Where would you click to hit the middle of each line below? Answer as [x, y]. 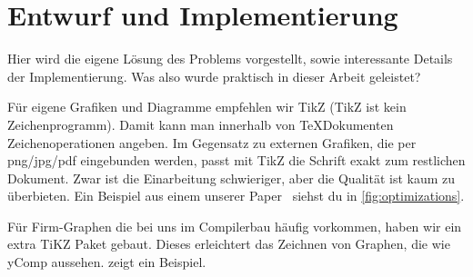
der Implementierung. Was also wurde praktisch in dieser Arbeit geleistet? [214, 76]
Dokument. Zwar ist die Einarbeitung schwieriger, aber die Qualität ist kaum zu [231, 178]
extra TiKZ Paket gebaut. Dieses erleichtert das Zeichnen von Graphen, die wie [229, 244]
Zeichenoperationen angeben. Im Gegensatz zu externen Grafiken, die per [212, 142]
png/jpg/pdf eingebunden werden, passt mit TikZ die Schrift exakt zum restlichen [236, 160]
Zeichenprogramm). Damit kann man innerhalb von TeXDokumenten [201, 124]
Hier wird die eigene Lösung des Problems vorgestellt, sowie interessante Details [230, 59]
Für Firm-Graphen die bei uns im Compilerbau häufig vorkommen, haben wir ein [235, 226]
